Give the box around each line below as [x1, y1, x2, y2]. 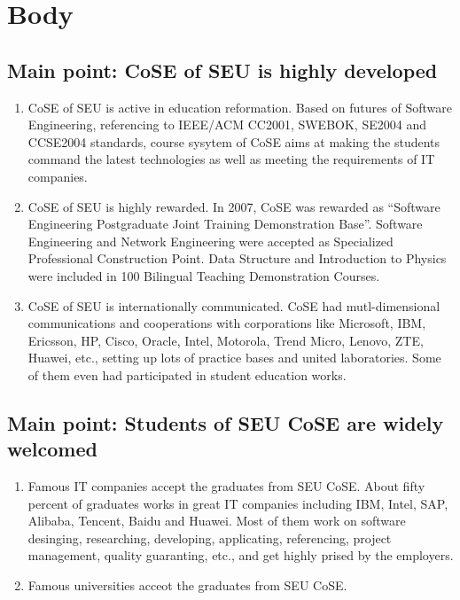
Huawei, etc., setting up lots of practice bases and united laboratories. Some [27, 348, 441, 367]
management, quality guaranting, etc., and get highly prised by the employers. [27, 546, 454, 565]
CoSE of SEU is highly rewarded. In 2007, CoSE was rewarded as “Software [27, 197, 441, 215]
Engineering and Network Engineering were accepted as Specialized [27, 231, 394, 250]
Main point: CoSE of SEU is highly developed [7, 56, 438, 83]
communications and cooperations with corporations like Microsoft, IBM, [27, 314, 426, 332]
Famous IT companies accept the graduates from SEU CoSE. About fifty [27, 477, 425, 495]
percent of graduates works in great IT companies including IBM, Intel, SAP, [27, 494, 448, 512]
